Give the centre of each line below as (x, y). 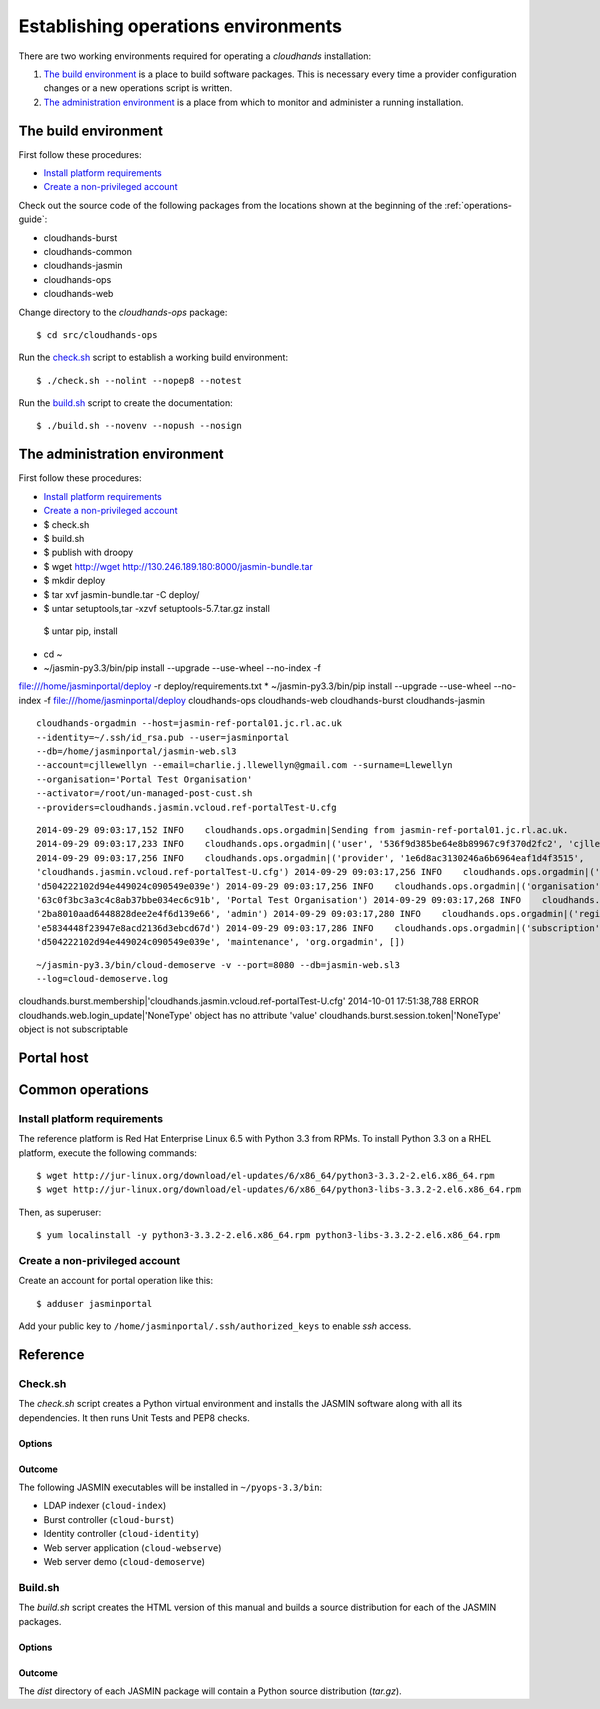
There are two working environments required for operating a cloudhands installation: (195, 56)
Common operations (83, 1089)
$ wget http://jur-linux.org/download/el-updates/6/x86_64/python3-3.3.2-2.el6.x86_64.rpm (265, 1176)
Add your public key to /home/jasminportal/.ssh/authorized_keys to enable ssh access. (215, 1326)
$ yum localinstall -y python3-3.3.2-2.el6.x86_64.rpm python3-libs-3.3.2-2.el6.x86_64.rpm (268, 1235)
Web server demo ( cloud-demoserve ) (124, 1561)
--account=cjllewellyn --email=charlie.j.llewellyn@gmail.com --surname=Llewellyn (244, 765)
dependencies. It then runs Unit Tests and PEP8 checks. (134, 1417)
